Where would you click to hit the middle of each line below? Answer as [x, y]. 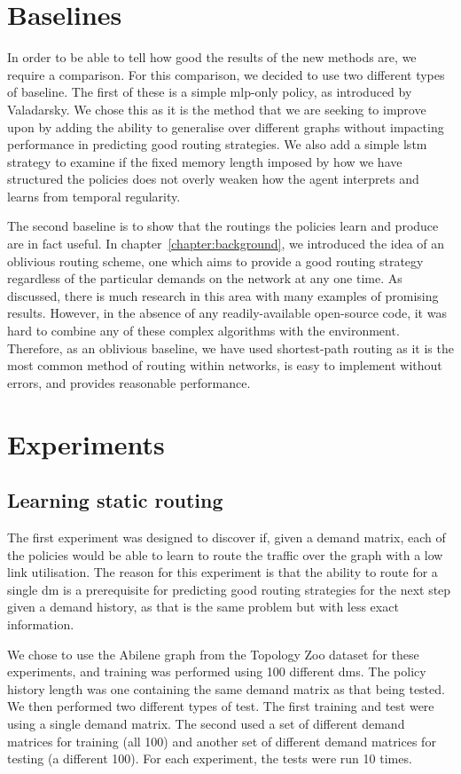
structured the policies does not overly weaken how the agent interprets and [213, 179]
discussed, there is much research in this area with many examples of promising [223, 295]
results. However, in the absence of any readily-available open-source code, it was [227, 313]
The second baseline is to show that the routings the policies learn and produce [223, 226]
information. [41, 624]
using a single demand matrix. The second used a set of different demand [206, 723]
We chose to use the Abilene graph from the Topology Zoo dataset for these [213, 654]
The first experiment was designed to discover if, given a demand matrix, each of [227, 537]
